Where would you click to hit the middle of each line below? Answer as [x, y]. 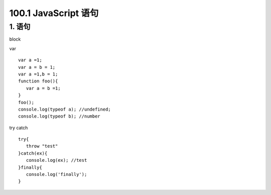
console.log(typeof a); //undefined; [65, 109]
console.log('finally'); [56, 174]
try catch [19, 128]
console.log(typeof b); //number [59, 116]
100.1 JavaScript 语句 [54, 13]
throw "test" [42, 146]
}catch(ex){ [33, 153]
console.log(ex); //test [56, 160]
